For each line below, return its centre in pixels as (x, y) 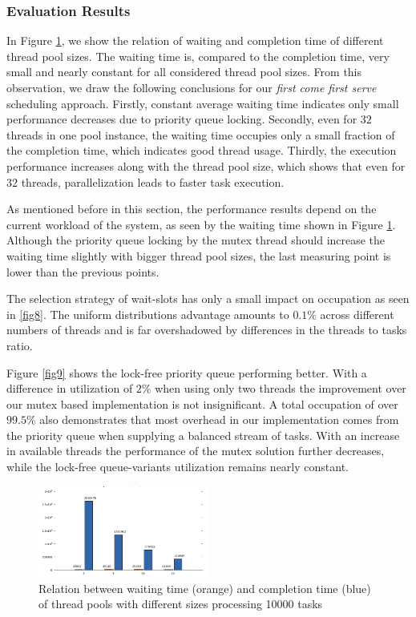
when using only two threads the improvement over (281, 388)
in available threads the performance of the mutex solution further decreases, (196, 451)
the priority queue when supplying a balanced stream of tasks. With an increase (203, 435)
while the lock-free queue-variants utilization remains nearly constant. (178, 467)
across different (357, 314)
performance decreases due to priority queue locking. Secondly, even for (182, 119)
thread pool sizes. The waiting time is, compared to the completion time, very (198, 56)
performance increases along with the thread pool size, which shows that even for (206, 165)
